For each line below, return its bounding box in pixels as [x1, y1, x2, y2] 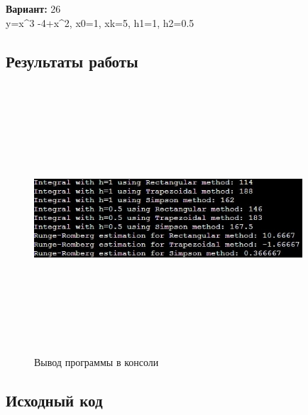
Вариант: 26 [6, 1, 61, 16]
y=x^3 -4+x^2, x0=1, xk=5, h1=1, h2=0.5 [6, 15, 194, 30]
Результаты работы [6, 50, 138, 72]
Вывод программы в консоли [34, 354, 159, 369]
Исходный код [6, 389, 103, 411]
